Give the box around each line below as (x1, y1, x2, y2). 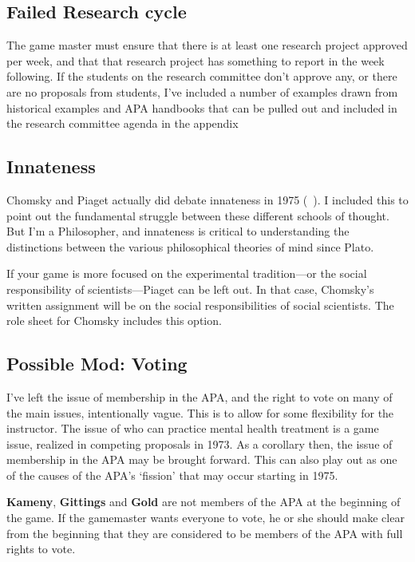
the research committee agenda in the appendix (6, 115, 239, 132)
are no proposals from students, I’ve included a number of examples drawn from (6, 83, 398, 100)
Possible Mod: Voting (6, 351, 188, 376)
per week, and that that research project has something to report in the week (6, 52, 385, 69)
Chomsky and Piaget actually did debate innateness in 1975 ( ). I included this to (6, 191, 409, 208)
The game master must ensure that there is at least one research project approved (6, 37, 408, 53)
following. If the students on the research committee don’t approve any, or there (6, 68, 397, 85)
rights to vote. (6, 540, 76, 557)
